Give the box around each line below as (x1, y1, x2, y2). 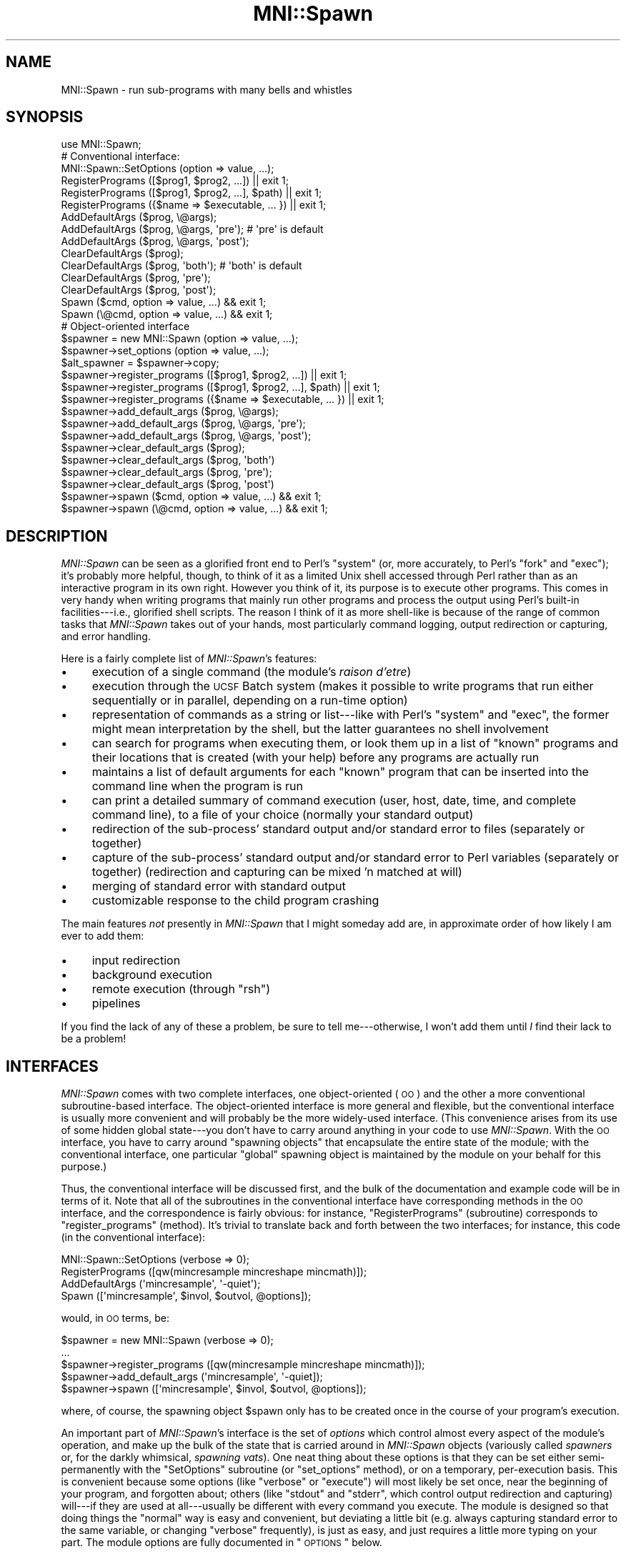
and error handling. (61, 630, 151, 643)
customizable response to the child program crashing (91, 893, 379, 908)
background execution (91, 967, 213, 982)
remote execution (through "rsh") (91, 982, 271, 997)
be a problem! (61, 1032, 126, 1045)
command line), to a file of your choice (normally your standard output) (91, 807, 474, 822)
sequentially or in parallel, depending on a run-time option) (91, 693, 408, 708)
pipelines (91, 996, 141, 1011)
